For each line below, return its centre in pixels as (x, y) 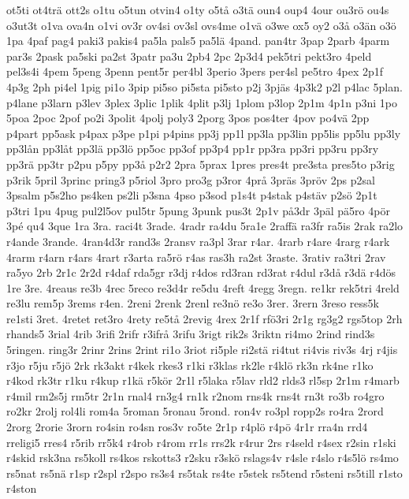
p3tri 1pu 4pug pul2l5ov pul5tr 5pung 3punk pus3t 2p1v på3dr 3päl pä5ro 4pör (198, 210)
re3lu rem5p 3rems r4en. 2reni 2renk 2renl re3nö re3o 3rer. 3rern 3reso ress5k (193, 303)
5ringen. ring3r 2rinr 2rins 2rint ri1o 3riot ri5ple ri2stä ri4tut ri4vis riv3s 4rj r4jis (202, 350)
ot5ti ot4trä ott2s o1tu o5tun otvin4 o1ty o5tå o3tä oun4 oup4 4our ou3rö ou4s (198, 9)
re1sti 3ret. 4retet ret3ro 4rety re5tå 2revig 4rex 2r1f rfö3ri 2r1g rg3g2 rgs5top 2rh (204, 318)
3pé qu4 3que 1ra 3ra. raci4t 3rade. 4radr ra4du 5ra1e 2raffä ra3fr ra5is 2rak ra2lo (205, 226)
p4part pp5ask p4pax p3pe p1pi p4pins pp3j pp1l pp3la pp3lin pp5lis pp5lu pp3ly (204, 133)
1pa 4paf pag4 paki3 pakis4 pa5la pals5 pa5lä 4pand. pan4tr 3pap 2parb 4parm (198, 41)
